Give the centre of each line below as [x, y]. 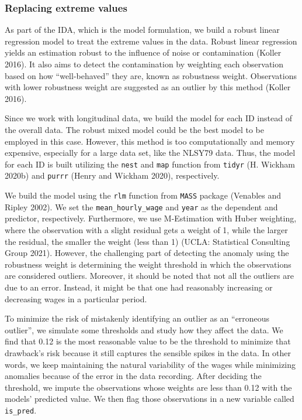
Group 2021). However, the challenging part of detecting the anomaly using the [147, 253]
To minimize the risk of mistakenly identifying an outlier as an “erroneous [137, 318]
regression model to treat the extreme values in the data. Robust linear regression [151, 41]
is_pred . [21, 410]
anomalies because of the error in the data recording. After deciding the [133, 376]
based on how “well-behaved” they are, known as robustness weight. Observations [151, 75]
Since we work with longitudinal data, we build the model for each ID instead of [148, 118]
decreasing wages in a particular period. [76, 298]
